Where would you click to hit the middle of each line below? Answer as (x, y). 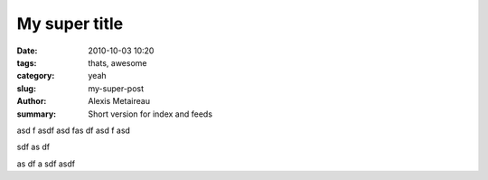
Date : (27, 51)
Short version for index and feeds (150, 114)
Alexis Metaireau (119, 101)
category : (36, 76)
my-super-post (116, 88)
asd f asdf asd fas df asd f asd (74, 130)
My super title (70, 24)
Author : (32, 101)
